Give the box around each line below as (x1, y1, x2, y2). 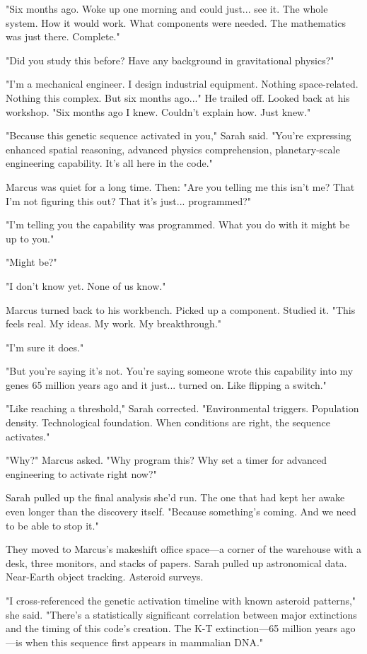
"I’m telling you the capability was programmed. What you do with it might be (6, 217, 350, 232)
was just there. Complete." (6, 29, 120, 44)
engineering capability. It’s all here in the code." (6, 156, 213, 170)
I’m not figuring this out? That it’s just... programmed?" (6, 193, 252, 208)
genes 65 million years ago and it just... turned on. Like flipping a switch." (6, 377, 327, 392)
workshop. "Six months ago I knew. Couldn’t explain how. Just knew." (6, 104, 311, 119)
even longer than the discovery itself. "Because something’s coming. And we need (6, 504, 356, 519)
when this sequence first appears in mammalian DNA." (25, 634, 264, 649)
